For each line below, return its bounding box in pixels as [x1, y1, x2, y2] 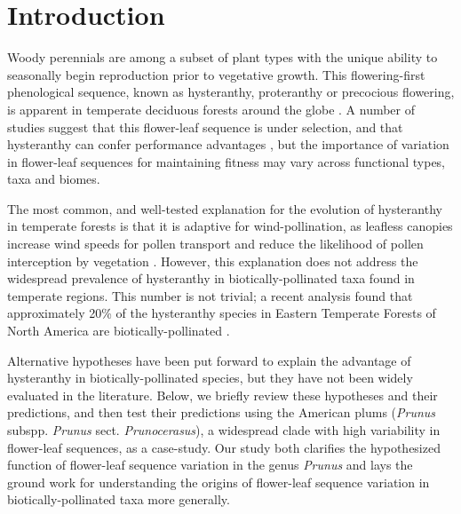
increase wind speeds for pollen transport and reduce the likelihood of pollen [7, 234, 424, 253]
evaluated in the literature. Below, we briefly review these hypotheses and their [7, 385, 438, 404]
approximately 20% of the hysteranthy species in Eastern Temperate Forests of [7, 304, 436, 322]
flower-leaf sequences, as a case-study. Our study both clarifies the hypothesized [7, 438, 441, 456]
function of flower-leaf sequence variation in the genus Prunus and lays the [7, 455, 413, 474]
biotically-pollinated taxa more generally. [7, 490, 230, 509]
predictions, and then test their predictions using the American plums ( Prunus [7, 403, 436, 422]
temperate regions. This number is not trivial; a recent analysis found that [7, 286, 413, 304]
